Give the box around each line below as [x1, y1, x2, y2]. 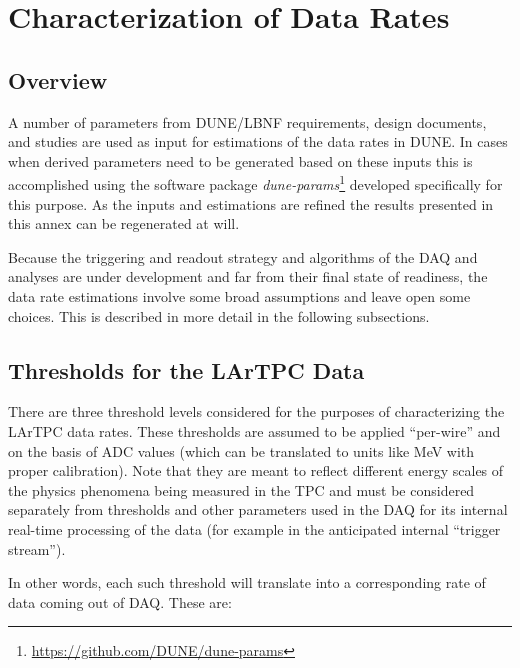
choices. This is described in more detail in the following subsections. [8, 305, 430, 326]
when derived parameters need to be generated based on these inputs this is [8, 150, 473, 171]
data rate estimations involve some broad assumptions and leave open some [8, 285, 471, 306]
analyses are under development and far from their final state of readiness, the [8, 266, 488, 287]
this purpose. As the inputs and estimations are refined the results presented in [8, 193, 494, 214]
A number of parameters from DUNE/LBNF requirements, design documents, [8, 111, 487, 132]
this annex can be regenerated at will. [8, 213, 240, 234]
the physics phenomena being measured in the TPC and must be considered [8, 479, 475, 500]
